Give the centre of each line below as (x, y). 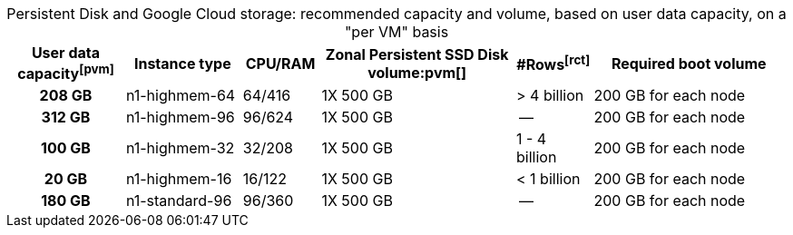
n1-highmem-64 (181, 96)
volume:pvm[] (417, 72)
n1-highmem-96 (180, 117)
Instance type (182, 63)
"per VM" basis (396, 32)
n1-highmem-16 (179, 179)
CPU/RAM (280, 63)
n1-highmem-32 (180, 148)
